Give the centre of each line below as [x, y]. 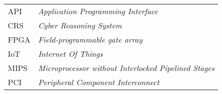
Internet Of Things [70, 54]
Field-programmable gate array [90, 39]
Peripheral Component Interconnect [99, 82]
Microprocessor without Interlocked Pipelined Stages [126, 68]
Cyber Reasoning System [80, 25]
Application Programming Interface [98, 11]
